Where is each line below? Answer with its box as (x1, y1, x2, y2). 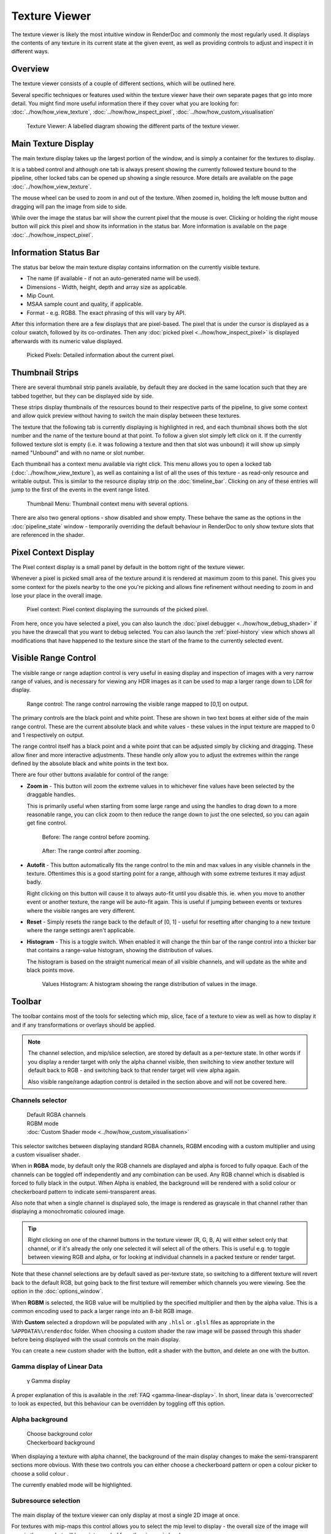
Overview (11, 64, 50, 74)
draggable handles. (26, 791, 76, 798)
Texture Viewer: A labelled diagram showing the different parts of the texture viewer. (26, 122, 240, 129)
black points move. (26, 966, 75, 974)
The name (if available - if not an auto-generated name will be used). (26, 275, 200, 282)
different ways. (11, 48, 49, 55)
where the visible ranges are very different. (26, 907, 136, 914)
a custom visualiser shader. (11, 1151, 81, 1158)
